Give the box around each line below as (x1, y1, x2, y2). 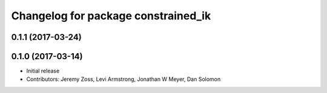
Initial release (26, 67, 60, 75)
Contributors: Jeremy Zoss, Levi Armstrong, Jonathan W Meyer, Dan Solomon (26, 75, 221, 83)
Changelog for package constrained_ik (11, 9, 211, 22)
